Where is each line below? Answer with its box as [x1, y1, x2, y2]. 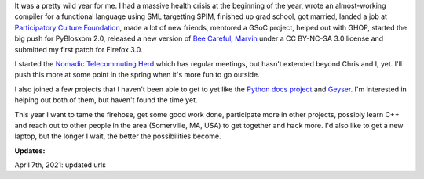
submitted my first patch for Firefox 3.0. [14, 45, 143, 54]
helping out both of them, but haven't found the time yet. [14, 95, 198, 105]
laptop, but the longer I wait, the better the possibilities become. [14, 131, 221, 141]
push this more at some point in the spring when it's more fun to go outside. [14, 70, 261, 80]
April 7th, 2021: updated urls [14, 160, 106, 170]
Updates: [14, 145, 46, 156]
